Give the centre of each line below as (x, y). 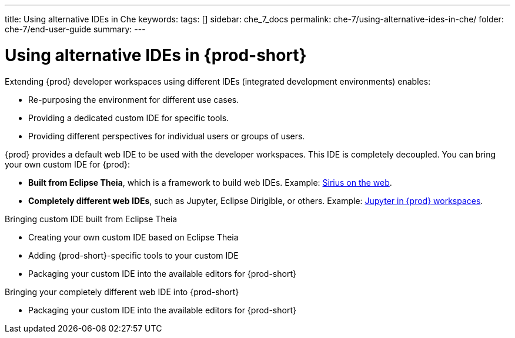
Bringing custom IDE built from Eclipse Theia (91, 219)
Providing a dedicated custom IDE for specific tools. (129, 118)
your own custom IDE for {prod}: (68, 164)
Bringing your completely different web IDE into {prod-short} (122, 292)
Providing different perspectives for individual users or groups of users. (167, 136)
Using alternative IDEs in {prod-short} (156, 55)
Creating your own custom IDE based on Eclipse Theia (133, 237)
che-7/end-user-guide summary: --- (75, 29)
